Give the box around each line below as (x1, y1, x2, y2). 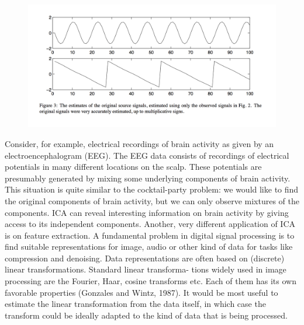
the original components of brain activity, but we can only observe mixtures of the (5, 194, 300, 207)
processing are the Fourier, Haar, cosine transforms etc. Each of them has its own (5, 275, 296, 287)
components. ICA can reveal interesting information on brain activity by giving (5, 206, 289, 218)
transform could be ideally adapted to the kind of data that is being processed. (5, 309, 288, 321)
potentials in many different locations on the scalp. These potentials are (5, 160, 262, 173)
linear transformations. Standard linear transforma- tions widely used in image (5, 263, 286, 275)
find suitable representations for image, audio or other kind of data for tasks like (5, 240, 293, 253)
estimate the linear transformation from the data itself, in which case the (5, 298, 266, 310)
